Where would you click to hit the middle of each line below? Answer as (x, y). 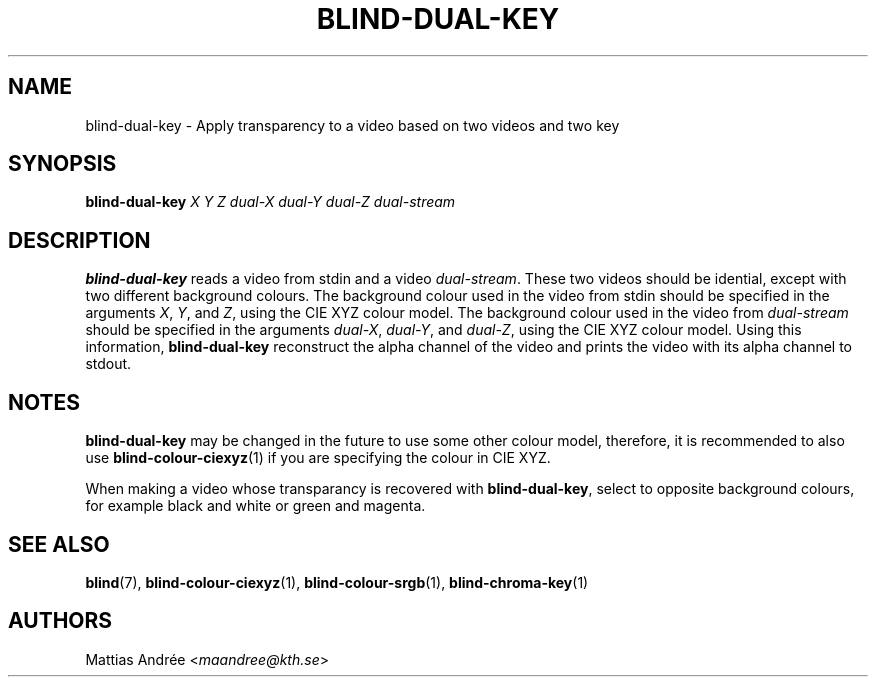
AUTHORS (60, 621)
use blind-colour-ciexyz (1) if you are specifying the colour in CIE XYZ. (318, 458)
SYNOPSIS (62, 164)
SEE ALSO (59, 544)
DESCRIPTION (79, 240)
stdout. (108, 364)
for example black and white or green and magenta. (255, 506)
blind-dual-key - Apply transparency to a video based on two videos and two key (352, 125)
